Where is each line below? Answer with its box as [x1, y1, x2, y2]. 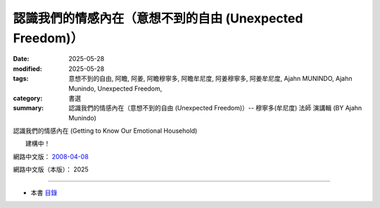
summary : [13, 104, 44, 112]
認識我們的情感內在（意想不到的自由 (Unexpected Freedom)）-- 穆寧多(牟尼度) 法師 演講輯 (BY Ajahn [68, 104, 362, 112]
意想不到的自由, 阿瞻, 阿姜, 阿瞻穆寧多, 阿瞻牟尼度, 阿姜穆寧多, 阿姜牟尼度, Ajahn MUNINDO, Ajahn [68, 74, 353, 83]
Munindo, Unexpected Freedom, [68, 84, 163, 93]
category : [13, 93, 43, 102]
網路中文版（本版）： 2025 [13, 165, 89, 174]
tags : [13, 74, 29, 83]
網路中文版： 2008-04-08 [13, 152, 89, 161]
